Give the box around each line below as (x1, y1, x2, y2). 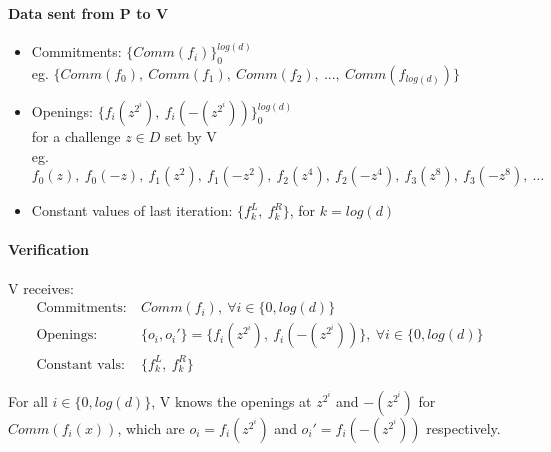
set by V (165, 126, 217, 147)
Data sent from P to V (8, 2, 169, 23)
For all (8, 390, 48, 411)
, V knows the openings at (151, 390, 312, 411)
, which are (117, 417, 185, 438)
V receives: (8, 277, 74, 298)
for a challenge (31, 126, 121, 147)
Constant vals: (36, 357, 125, 372)
